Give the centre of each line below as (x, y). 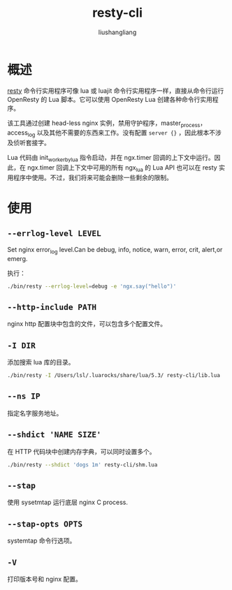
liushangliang (117, 32)
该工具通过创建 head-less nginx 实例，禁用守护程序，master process (104, 124)
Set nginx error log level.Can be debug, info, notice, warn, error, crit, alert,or (115, 250)
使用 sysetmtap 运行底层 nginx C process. (67, 502)
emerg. (17, 258)
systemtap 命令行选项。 (42, 541)
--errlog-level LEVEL (54, 234)
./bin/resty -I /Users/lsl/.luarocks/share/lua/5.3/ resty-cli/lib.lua (114, 376)
